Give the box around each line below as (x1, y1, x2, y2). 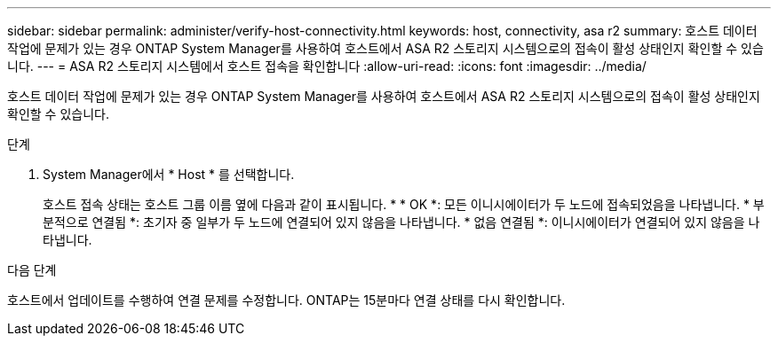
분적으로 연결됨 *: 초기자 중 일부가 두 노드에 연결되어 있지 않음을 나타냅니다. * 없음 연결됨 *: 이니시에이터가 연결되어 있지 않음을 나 (43, 214, 760, 230)
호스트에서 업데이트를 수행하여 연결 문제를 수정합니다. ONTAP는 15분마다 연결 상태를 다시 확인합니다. (7, 292, 566, 308)
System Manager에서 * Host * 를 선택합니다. (43, 167, 295, 182)
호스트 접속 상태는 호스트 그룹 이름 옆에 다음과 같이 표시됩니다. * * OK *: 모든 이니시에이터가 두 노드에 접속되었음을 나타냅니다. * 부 (43, 197, 765, 212)
